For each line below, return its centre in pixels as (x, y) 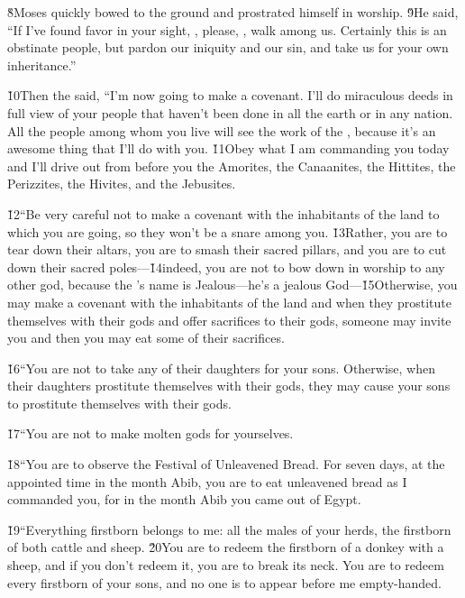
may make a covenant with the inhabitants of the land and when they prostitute (229, 302)
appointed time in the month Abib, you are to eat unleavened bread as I (207, 481)
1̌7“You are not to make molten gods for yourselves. (150, 433)
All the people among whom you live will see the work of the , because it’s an (222, 130)
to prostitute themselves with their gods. (119, 403)
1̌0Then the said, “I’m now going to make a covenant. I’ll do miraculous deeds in (230, 95)
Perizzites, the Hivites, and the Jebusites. (122, 184)
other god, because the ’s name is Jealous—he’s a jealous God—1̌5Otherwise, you (232, 285)
